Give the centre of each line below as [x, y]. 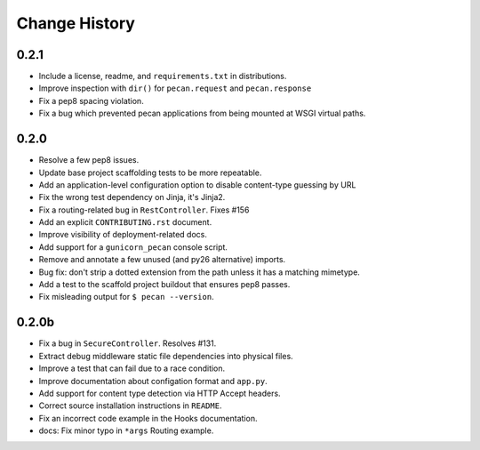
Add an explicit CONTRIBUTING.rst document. [125, 222]
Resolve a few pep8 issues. [89, 160]
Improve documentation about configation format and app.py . [153, 381]
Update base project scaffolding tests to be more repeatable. [150, 173]
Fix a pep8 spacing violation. [91, 100]
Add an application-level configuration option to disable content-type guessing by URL [197, 185]
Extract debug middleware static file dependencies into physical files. [166, 356]
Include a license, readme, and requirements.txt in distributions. [163, 76]
